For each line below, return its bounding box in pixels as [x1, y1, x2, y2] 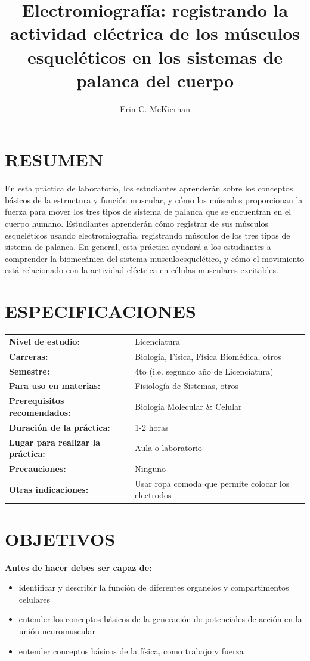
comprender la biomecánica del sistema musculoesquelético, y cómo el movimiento [5, 252, 305, 264]
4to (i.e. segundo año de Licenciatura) [135, 365, 274, 377]
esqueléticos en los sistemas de [27, 44, 283, 69]
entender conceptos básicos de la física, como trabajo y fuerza [18, 644, 244, 657]
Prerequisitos [9, 394, 64, 407]
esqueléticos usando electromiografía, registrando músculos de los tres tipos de [5, 228, 290, 241]
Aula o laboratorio [135, 441, 202, 454]
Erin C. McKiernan [119, 102, 191, 115]
